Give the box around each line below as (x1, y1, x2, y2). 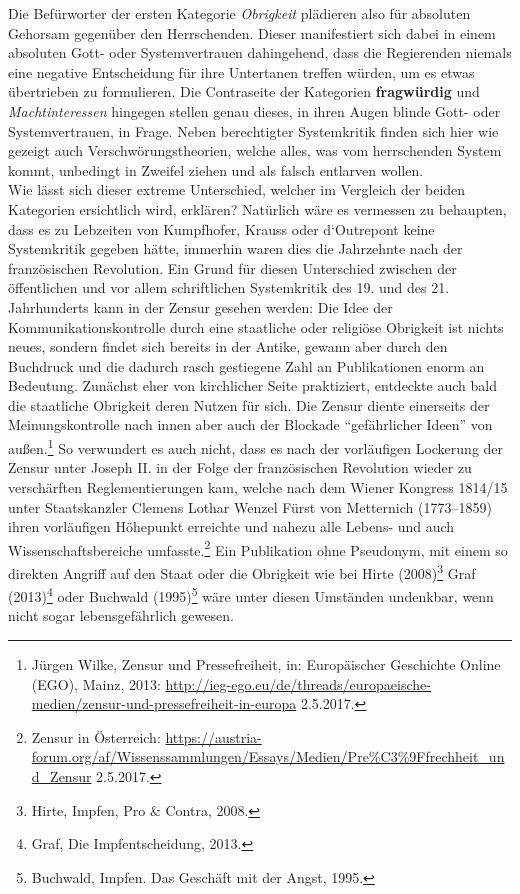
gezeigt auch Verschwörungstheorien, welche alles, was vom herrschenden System (8, 140, 502, 161)
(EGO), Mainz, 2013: (31, 673, 161, 694)
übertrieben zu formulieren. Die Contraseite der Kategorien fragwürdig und (8, 81, 480, 102)
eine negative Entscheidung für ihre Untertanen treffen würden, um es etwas (8, 61, 475, 82)
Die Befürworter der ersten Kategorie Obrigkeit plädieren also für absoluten (8, 3, 471, 23)
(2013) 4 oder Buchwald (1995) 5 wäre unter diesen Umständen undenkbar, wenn (8, 583, 494, 606)
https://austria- (165, 726, 262, 747)
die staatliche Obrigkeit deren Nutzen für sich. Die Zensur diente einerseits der (8, 394, 490, 415)
